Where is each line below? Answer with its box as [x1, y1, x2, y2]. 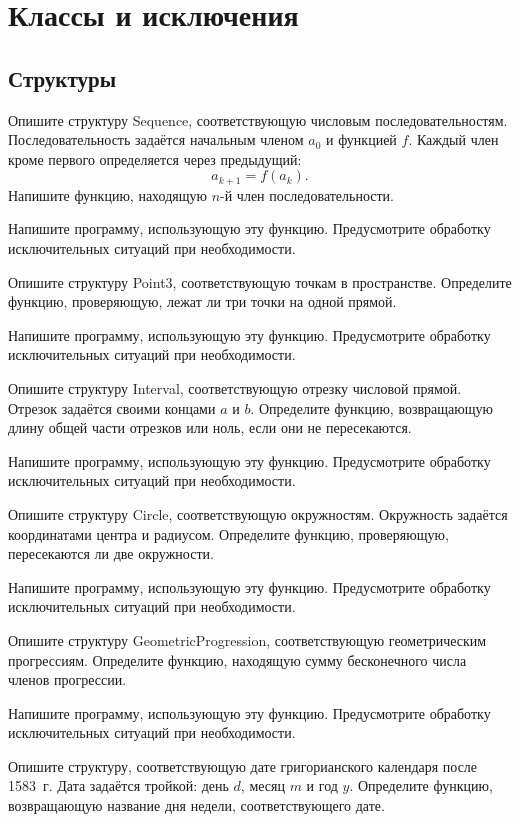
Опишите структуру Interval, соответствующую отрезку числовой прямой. [8, 377, 462, 398]
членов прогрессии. [8, 669, 127, 690]
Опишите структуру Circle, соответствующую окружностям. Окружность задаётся [8, 503, 508, 524]
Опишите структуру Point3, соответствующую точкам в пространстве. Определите [8, 271, 512, 292]
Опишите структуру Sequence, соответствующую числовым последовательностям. [8, 109, 508, 130]
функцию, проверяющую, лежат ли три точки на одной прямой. [8, 291, 397, 312]
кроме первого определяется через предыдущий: [8, 148, 302, 169]
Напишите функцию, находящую [8, 184, 207, 205]
